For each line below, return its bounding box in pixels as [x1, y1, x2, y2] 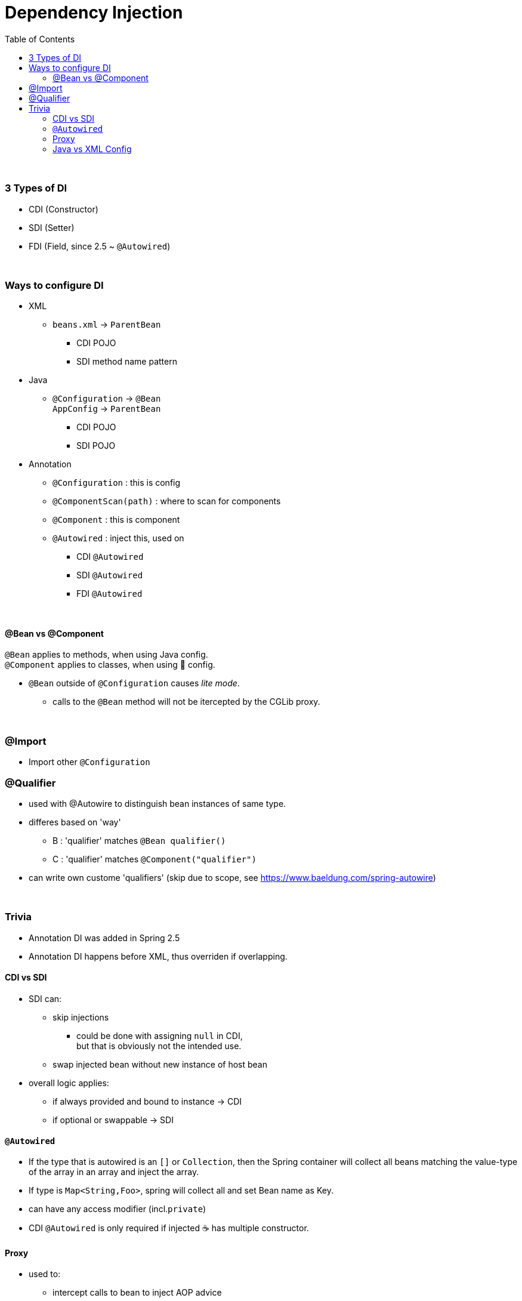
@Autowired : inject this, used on [52, 533, 184, 544]
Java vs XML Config [52, 143, 132, 154]
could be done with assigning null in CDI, [76, 1030, 243, 1041]
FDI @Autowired [76, 588, 143, 599]
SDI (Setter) [29, 222, 75, 233]
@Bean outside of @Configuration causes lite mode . [29, 678, 240, 689]
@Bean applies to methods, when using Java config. [5, 649, 208, 660]
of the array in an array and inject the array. [29, 1167, 199, 1177]
